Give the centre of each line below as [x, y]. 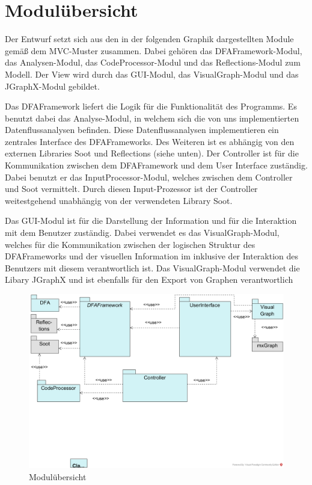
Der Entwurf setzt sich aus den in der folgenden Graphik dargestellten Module [149, 39]
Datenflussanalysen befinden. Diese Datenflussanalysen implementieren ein [142, 130]
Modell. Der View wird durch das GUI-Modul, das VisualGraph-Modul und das [152, 74]
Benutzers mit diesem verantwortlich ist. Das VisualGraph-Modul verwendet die [152, 267]
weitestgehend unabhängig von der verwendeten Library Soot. [119, 200]
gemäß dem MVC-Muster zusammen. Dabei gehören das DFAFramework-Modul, [154, 50]
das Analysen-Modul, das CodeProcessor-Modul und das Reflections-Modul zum [153, 62]
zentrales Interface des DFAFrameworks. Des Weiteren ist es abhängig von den [150, 141]
